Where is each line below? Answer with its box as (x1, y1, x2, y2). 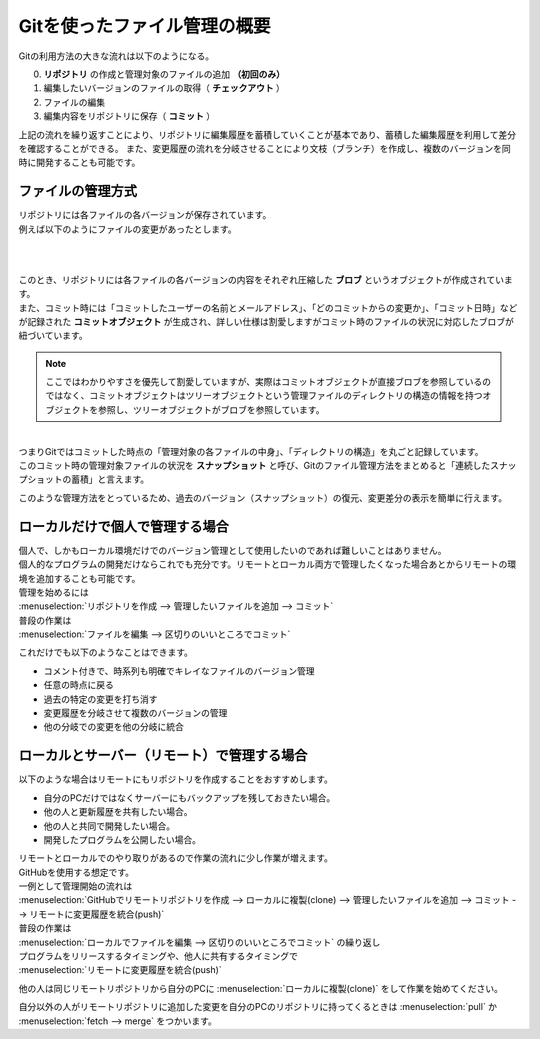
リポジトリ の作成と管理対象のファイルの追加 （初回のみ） (43, 68, 285, 80)
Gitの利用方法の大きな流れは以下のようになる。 (18, 50, 215, 62)
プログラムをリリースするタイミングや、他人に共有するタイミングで (18, 950, 299, 962)
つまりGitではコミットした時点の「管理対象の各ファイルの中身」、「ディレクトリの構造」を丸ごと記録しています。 (18, 445, 484, 457)
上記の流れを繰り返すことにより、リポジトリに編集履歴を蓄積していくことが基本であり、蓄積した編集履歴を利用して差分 (18, 128, 517, 140)
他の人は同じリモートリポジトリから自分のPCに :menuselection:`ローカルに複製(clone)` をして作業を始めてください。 (18, 982, 504, 994)
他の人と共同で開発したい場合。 (43, 820, 175, 832)
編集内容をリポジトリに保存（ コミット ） (43, 110, 215, 122)
